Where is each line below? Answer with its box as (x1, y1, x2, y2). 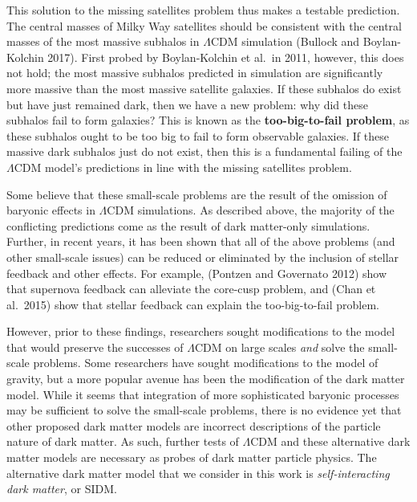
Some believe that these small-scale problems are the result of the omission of (6, 186, 387, 202)
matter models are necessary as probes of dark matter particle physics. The (6, 449, 377, 466)
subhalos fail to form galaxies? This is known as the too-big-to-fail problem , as (6, 112, 410, 129)
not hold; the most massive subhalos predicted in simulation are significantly (6, 64, 383, 81)
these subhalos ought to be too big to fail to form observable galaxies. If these (6, 127, 389, 144)
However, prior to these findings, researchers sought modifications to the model (6, 323, 395, 340)
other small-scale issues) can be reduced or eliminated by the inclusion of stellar (6, 248, 399, 265)
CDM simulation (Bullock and (210, 33, 360, 50)
